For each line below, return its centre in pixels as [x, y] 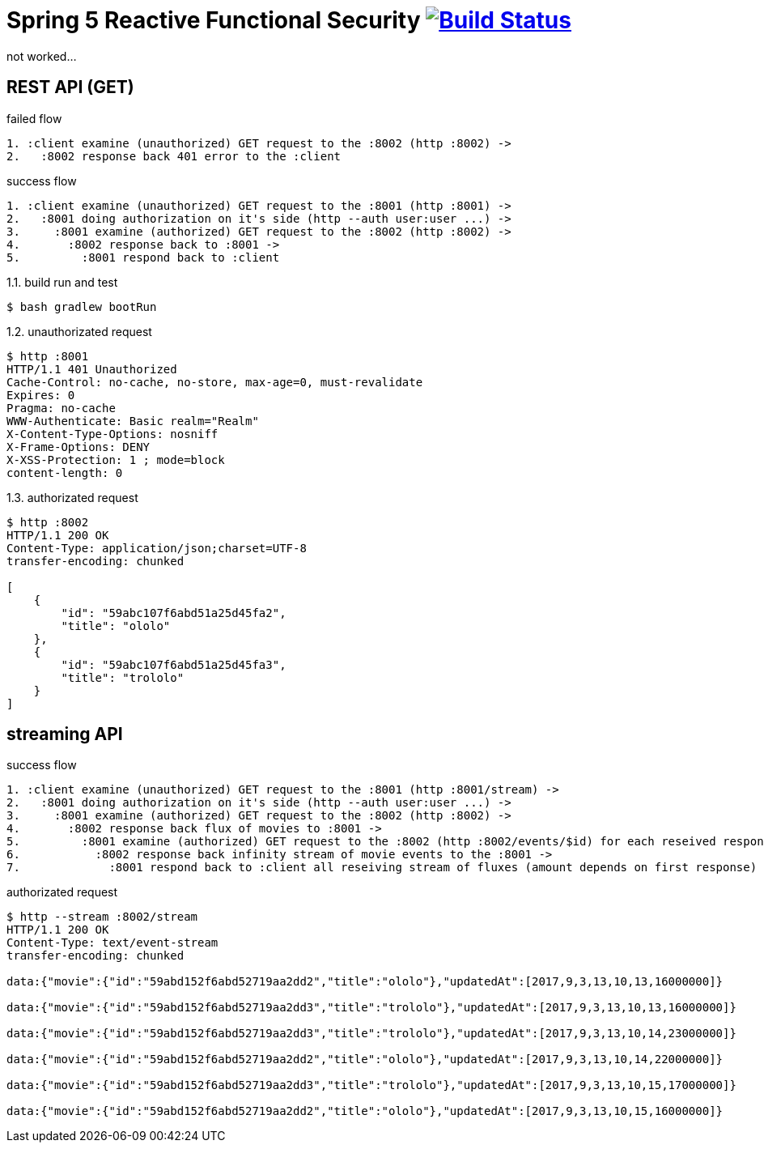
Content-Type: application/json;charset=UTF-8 [157, 548]
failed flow [34, 118]
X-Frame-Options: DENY [79, 447]
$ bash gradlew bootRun [82, 306]
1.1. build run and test [62, 282]
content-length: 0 [65, 472]
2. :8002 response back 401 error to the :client [174, 156]
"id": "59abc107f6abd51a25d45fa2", [174, 613]
